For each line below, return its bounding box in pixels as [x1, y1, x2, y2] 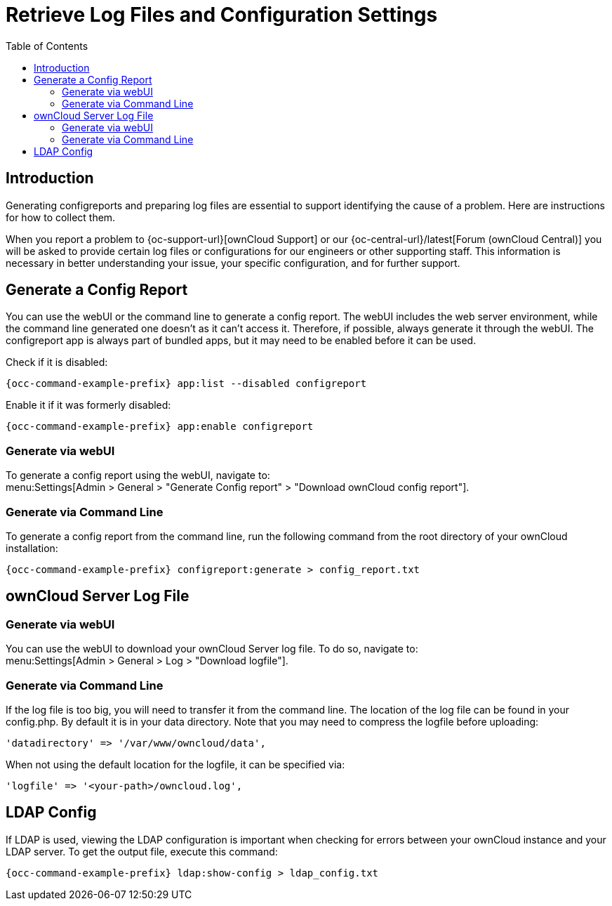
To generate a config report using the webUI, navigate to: [6, 469, 270, 482]
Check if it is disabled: [6, 356, 108, 369]
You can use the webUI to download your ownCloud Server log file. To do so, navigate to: [6, 643, 418, 655]
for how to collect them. [6, 211, 116, 223]
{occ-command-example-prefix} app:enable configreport [6, 421, 314, 433]
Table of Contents [6, 39, 88, 52]
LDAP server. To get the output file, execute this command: [6, 845, 278, 858]
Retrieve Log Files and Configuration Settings [6, 3, 438, 27]
